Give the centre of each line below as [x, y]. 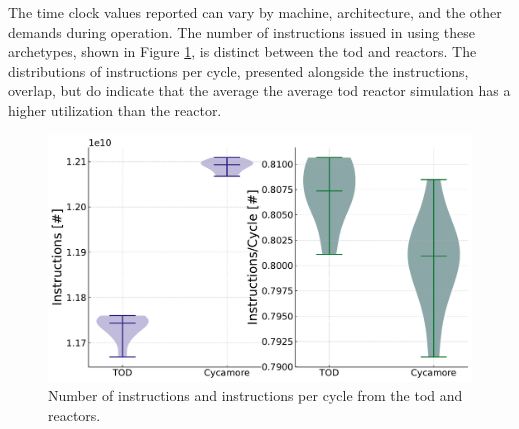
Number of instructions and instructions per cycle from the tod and [255, 395]
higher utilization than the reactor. [115, 109]
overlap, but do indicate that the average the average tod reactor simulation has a [259, 90]
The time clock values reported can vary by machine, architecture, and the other [255, 12]
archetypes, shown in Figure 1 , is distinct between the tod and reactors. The [242, 51]
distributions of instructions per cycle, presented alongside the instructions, [238, 70]
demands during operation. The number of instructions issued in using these [242, 31]
